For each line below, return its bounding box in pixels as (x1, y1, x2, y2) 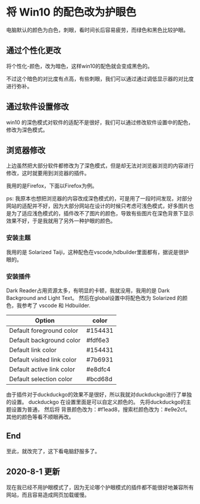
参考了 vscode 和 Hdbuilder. (21, 302, 90, 309)
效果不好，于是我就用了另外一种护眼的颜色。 (6, 217, 116, 224)
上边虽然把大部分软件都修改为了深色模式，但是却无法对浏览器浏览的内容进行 (6, 162, 194, 169)
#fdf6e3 (86, 336, 110, 344)
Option (35, 316, 55, 324)
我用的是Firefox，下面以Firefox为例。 (6, 183, 98, 190)
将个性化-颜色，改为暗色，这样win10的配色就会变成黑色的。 (6, 62, 153, 69)
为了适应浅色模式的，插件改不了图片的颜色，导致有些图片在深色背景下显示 (11, 210, 194, 217)
